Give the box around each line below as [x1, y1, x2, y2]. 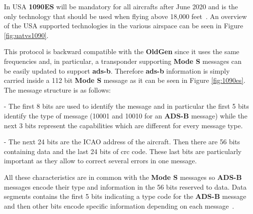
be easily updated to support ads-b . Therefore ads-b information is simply [4, 65, 230, 76]
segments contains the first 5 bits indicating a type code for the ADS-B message [4, 191, 246, 201]
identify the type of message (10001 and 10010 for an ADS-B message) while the [4, 110, 248, 120]
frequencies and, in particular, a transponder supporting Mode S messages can [4, 56, 242, 66]
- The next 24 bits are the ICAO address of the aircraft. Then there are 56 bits [4, 136, 240, 147]
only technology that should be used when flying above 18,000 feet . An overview [4, 11, 247, 21]
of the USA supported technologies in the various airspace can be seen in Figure [4, 20, 243, 31]
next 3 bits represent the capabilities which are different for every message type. [4, 120, 243, 130]
